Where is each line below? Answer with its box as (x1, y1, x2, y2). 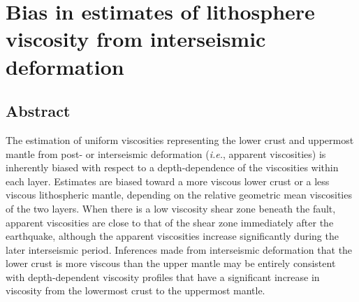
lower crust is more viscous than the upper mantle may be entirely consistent (6, 256, 336, 271)
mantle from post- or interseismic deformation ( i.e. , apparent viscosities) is (6, 146, 326, 161)
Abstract (6, 100, 71, 122)
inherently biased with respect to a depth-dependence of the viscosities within (6, 160, 339, 175)
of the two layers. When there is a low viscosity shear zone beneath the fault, (6, 201, 336, 215)
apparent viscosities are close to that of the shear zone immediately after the (6, 215, 334, 229)
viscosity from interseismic (6, 24, 266, 53)
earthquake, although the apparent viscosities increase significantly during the (6, 229, 339, 243)
